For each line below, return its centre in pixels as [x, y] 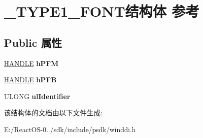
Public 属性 [33, 42]
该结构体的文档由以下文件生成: [53, 113]
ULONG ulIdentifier [37, 96]
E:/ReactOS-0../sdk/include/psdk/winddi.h [70, 129]
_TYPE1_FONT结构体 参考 [102, 11]
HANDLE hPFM [31, 63]
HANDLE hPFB [30, 80]
